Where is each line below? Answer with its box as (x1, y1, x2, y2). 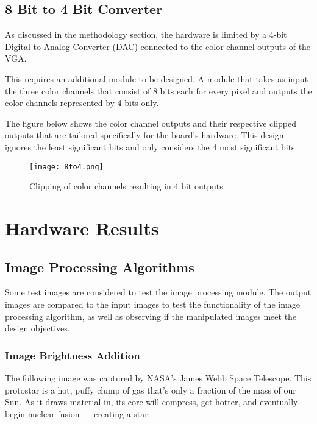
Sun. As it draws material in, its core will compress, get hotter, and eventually (5, 395, 298, 408)
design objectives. (5, 322, 70, 334)
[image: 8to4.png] (29, 162, 104, 171)
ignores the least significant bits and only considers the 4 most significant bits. (5, 140, 297, 153)
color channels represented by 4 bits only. (5, 96, 159, 109)
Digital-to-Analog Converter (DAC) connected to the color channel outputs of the (5, 40, 311, 52)
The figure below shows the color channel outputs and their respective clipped (5, 116, 297, 129)
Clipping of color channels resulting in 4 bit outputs (29, 180, 223, 193)
